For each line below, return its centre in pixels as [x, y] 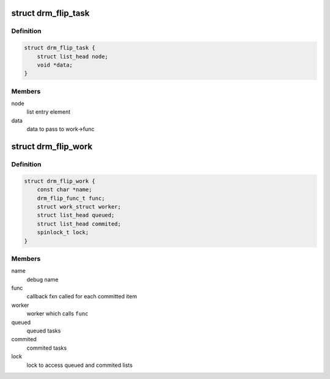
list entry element [48, 112]
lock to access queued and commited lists [79, 365]
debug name [42, 279]
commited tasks [47, 348]
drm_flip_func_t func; [71, 198]
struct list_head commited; [79, 224]
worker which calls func [57, 314]
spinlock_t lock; [63, 233]
